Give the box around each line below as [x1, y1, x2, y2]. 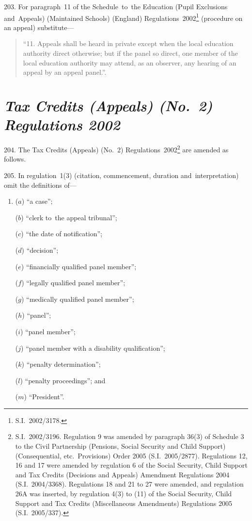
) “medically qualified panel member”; [21, 293, 134, 304]
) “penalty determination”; [21, 359, 101, 369]
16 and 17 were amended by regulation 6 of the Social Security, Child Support [15, 460, 248, 470]
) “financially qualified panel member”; [21, 261, 137, 271]
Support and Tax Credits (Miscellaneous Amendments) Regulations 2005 [15, 498, 232, 508]
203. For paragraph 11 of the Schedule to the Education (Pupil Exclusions [4, 1, 228, 11]
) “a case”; [21, 196, 53, 206]
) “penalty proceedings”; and [20, 375, 106, 385]
